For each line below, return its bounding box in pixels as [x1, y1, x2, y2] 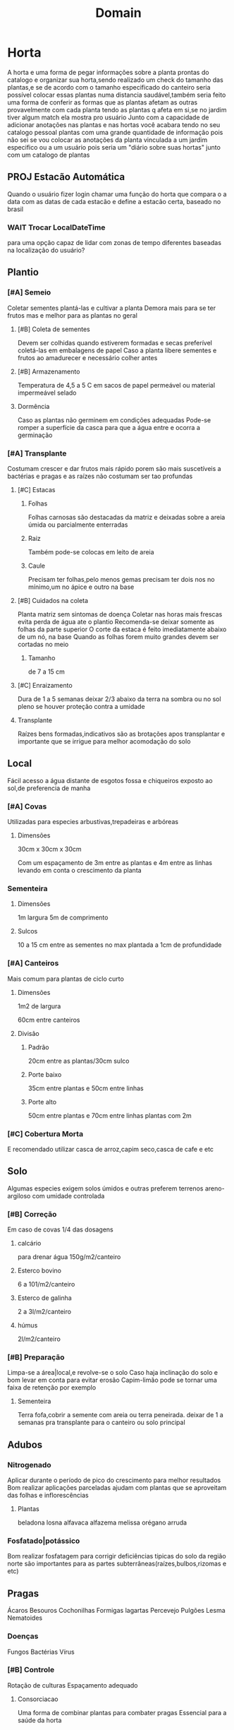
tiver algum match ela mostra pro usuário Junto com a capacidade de [7, 113, 209, 121]
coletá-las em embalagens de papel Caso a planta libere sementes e [17, 346, 217, 354]
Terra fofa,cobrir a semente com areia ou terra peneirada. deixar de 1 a [17, 1411, 223, 1419]
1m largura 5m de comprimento [17, 913, 109, 922]
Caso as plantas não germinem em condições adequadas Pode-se [17, 415, 211, 424]
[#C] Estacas [17, 486, 56, 494]
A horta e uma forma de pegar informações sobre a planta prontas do [7, 68, 209, 76]
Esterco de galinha [17, 1294, 72, 1302]
